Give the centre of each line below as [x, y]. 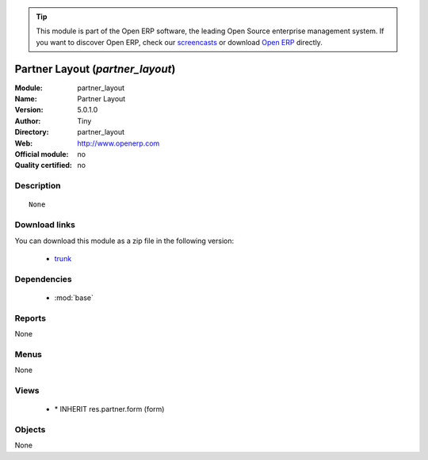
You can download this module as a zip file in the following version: [124, 241]
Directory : [32, 132]
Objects [30, 429]
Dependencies [44, 279]
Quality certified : [44, 165]
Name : [26, 99]
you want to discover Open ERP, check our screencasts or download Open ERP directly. [179, 42]
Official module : [42, 154]
